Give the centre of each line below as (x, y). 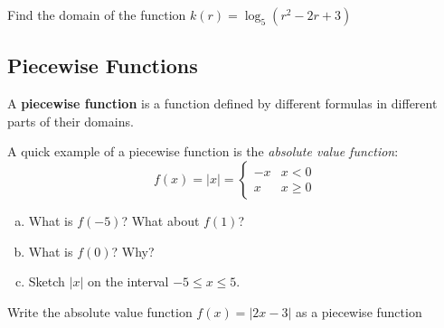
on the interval (128, 281)
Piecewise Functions (103, 66)
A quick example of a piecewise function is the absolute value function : (203, 151)
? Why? (133, 251)
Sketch (47, 281)
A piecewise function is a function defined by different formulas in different (222, 103)
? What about (161, 220)
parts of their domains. (71, 121)
